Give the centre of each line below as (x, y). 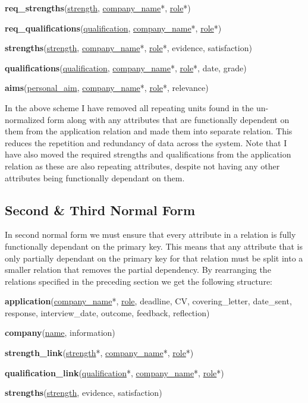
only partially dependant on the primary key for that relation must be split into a (154, 258)
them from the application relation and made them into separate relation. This (149, 131)
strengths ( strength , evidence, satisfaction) (84, 393)
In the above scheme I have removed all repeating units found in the (129, 107)
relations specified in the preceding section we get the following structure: (139, 281)
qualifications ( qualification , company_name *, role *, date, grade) (126, 67)
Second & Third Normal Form (100, 210)
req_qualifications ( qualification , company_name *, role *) (113, 28)
